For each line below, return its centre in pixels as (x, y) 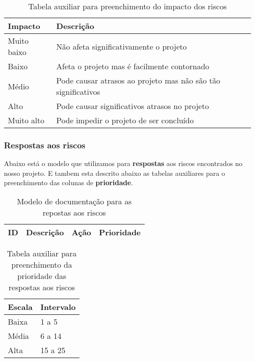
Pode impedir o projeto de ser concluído (125, 120)
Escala (20, 307)
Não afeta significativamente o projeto (121, 46)
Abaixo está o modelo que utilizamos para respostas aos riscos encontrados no (123, 163)
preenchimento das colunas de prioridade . (69, 182)
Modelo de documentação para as (74, 201)
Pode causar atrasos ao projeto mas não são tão (138, 80)
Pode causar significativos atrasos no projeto (132, 106)
